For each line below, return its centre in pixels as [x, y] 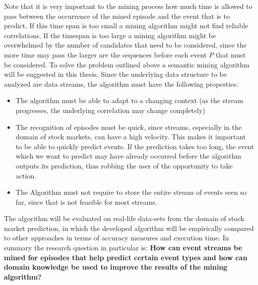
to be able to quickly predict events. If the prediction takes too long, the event [135, 146]
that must [231, 54]
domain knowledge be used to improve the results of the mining [116, 267]
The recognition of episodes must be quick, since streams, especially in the [129, 127]
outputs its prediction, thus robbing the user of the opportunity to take [124, 165]
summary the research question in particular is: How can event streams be [123, 248]
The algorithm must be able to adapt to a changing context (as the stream [129, 100]
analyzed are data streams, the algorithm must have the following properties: [121, 84]
